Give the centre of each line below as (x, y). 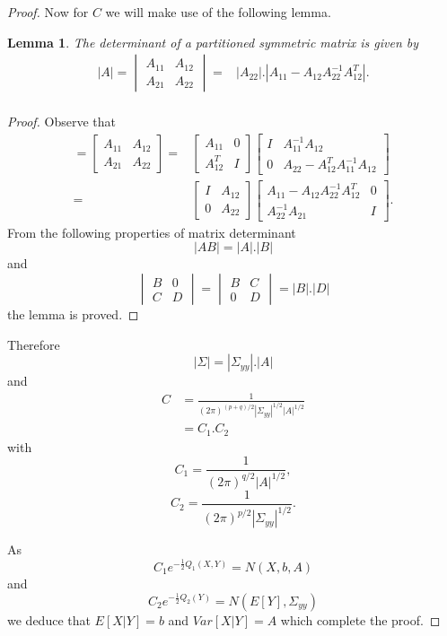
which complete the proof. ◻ (360, 619)
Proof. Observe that (62, 122)
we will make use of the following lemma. (218, 12)
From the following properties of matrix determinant (152, 232)
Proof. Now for (48, 12)
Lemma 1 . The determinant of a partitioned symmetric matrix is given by (213, 42)
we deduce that (49, 619)
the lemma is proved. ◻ (73, 314)
